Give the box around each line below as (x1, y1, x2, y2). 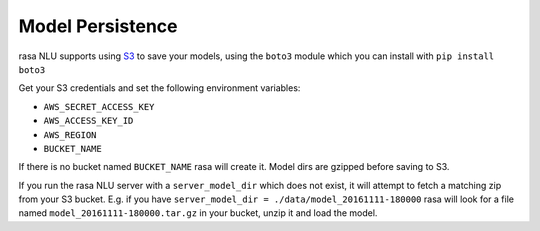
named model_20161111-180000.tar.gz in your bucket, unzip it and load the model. (18, 207, 378, 219)
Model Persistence (18, 15, 178, 37)
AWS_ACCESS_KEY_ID (43, 115, 134, 127)
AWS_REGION (43, 129, 97, 140)
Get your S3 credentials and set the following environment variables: (18, 82, 301, 94)
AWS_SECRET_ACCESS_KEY (43, 101, 155, 112)
